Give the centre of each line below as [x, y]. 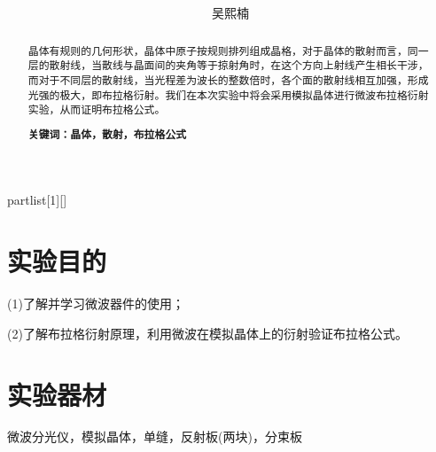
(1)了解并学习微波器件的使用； [96, 304]
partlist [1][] [37, 200]
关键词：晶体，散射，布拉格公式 [107, 134]
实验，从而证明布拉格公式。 [97, 109]
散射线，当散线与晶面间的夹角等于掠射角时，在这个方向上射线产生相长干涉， [239, 65]
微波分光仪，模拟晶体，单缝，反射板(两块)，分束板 [155, 436]
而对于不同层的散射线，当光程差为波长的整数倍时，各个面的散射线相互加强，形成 [228, 79]
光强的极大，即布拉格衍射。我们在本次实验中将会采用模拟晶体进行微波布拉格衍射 [228, 94]
